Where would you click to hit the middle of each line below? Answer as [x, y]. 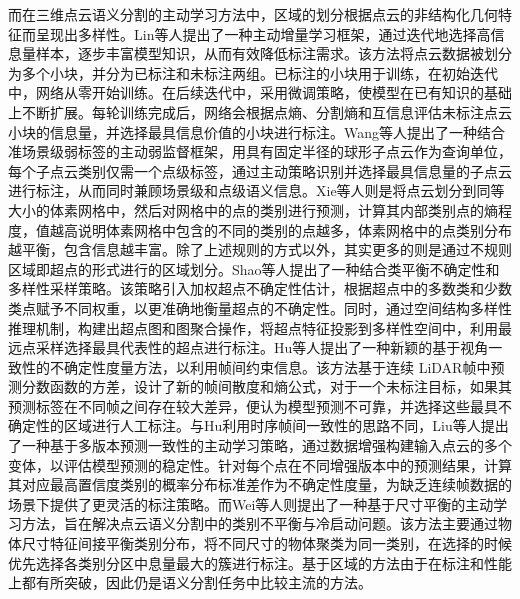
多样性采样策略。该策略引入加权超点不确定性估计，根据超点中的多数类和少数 [260, 288]
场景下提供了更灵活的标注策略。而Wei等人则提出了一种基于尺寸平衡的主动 [251, 503]
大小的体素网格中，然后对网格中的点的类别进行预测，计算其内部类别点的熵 [253, 209]
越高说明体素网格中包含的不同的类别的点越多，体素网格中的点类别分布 [280, 229]
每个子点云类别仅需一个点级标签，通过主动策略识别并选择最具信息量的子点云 [260, 170]
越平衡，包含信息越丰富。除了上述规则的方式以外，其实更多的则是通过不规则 [260, 249]
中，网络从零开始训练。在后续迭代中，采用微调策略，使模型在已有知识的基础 [260, 92]
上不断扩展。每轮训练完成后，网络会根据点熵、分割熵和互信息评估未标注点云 [260, 111]
